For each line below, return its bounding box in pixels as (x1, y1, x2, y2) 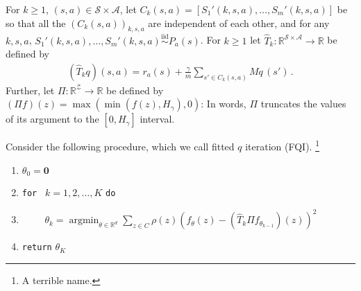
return (22, 242, 52, 253)
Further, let (6, 82, 55, 97)
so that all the (6, 15, 66, 30)
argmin (69, 215, 99, 226)
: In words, (201, 96, 246, 111)
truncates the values (260, 96, 346, 111)
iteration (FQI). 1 (245, 137, 319, 154)
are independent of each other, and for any (148, 15, 330, 30)
